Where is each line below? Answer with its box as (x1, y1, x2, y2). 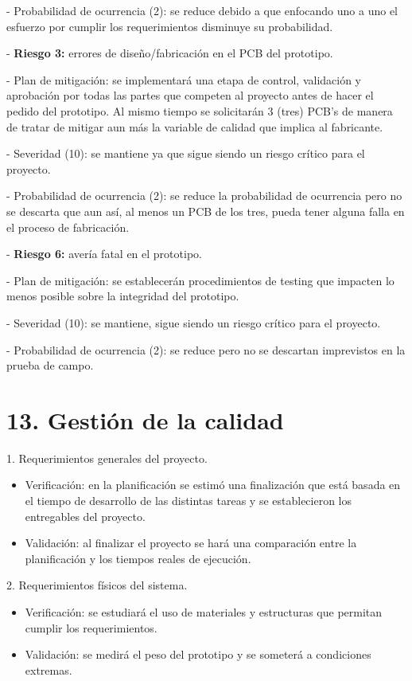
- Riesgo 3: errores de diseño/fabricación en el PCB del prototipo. (6, 45, 333, 61)
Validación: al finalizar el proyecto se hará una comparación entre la (25, 534, 357, 551)
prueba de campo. (6, 357, 94, 374)
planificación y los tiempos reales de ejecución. (25, 550, 251, 566)
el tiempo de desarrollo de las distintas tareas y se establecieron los (25, 492, 352, 508)
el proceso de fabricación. (6, 218, 130, 235)
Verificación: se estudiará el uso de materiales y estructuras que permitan (25, 603, 383, 620)
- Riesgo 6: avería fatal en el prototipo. (6, 245, 202, 262)
